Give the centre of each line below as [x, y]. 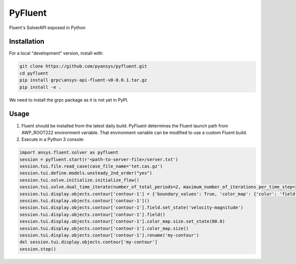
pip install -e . [40, 87]
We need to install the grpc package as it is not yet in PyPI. [69, 100]
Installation [27, 42]
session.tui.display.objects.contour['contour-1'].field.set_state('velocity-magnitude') [131, 208]
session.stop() [38, 249]
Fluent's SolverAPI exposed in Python [47, 28]
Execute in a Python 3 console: [53, 139]
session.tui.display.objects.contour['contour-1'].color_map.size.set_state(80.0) [122, 221]
